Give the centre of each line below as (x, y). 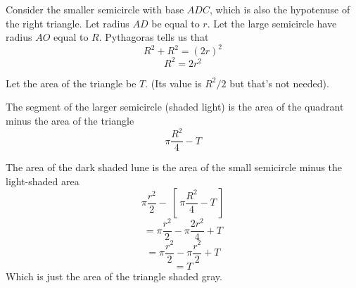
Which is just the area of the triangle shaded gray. (114, 276)
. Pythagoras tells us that (154, 37)
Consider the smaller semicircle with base (95, 9)
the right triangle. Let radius (68, 23)
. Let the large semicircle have (272, 23)
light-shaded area (43, 181)
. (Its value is (173, 83)
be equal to (176, 23)
